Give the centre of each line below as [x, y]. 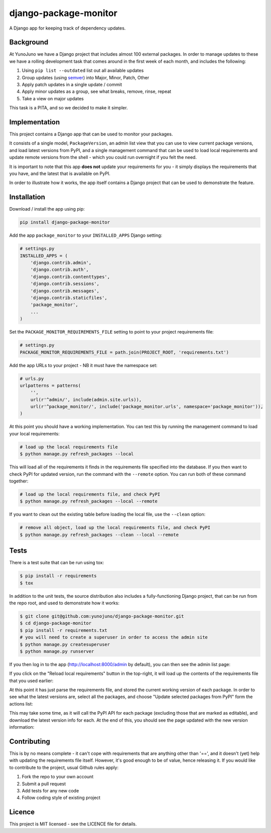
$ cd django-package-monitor [56, 623]
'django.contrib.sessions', [65, 284]
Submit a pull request [44, 784]
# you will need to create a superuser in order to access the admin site [114, 637]
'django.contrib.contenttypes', [70, 277]
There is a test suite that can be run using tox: [57, 563]
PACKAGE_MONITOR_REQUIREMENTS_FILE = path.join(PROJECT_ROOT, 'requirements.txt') [124, 352]
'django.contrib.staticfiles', [69, 298]
